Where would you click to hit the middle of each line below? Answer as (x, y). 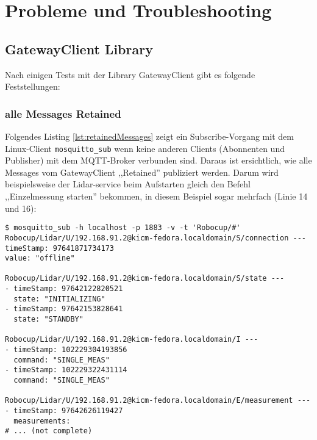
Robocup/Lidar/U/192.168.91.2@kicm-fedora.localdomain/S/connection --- (155, 238)
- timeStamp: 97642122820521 (64, 289)
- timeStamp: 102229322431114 (66, 370)
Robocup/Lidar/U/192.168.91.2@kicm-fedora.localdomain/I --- (132, 340)
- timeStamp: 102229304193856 (66, 350)
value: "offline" (40, 258)
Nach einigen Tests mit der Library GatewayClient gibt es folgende (130, 74)
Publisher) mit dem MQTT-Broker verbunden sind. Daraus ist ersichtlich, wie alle (158, 160)
